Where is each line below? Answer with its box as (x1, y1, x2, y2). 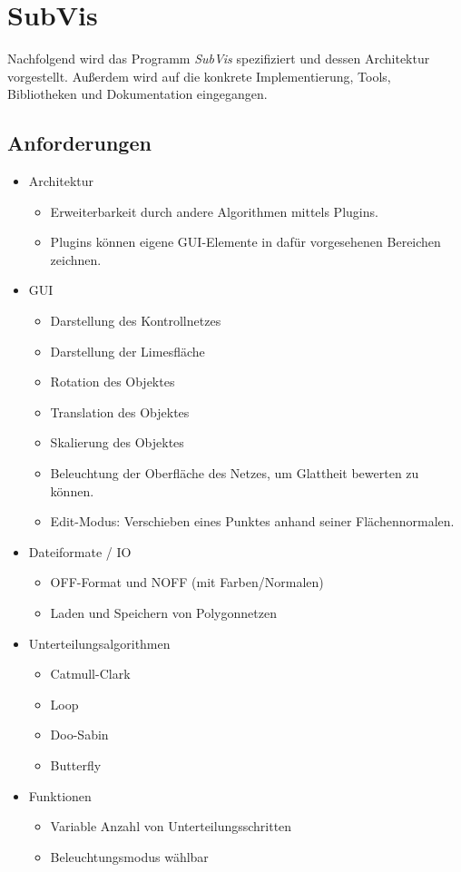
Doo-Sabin (50, 725, 109, 744)
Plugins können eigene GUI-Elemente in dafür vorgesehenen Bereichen (50, 232, 441, 251)
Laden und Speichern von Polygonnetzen (50, 603, 277, 622)
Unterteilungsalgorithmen (28, 633, 171, 652)
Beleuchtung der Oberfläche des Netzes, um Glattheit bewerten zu (50, 464, 419, 483)
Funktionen (28, 786, 92, 805)
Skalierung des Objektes (50, 433, 184, 452)
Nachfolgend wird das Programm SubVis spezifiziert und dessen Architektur (7, 49, 430, 68)
